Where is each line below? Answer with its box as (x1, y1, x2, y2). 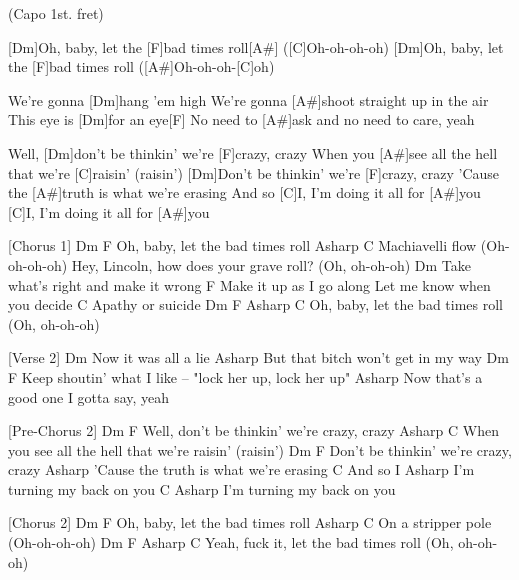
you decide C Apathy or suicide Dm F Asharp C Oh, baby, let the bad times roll (8, 294, 504, 315)
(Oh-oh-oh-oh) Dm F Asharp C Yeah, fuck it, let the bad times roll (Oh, (8, 532, 454, 553)
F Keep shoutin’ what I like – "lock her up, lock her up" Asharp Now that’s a (8, 366, 483, 387)
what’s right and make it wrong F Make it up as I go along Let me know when (8, 274, 491, 295)
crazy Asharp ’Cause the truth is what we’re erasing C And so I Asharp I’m (8, 459, 475, 480)
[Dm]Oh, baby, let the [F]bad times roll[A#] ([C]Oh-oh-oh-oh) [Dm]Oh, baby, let (8, 36, 504, 57)
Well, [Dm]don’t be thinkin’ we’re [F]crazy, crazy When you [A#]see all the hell (8, 142, 498, 163)
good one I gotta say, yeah (8, 386, 170, 407)
